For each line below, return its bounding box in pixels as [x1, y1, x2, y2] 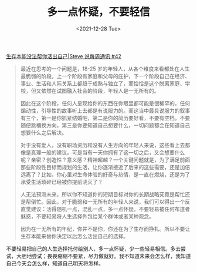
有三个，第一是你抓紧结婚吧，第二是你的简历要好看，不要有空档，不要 [20, 114, 191, 121]
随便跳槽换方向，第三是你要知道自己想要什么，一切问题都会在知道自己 [20, 122, 191, 129]
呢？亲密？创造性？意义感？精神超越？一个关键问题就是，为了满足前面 [20, 156, 191, 163]
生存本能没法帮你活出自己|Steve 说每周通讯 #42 [6, 52, 122, 59]
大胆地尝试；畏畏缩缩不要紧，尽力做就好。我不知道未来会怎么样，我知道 [16, 252, 191, 259]
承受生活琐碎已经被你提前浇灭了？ [20, 178, 103, 185]
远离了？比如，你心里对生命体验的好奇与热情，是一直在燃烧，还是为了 [20, 171, 191, 178]
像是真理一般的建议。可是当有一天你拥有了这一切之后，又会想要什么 [20, 149, 185, 156]
